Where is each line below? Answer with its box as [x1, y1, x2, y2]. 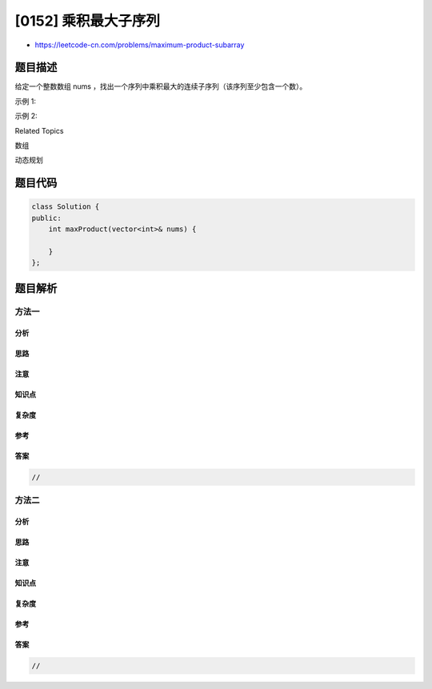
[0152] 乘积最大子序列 [14, 12, 160, 30]
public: [31, 213, 62, 222]
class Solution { [31, 202, 100, 211]
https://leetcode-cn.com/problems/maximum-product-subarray [34, 40, 245, 50]
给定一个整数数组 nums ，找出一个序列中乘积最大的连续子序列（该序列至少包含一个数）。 [14, 82, 307, 91]
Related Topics [14, 126, 64, 135]
